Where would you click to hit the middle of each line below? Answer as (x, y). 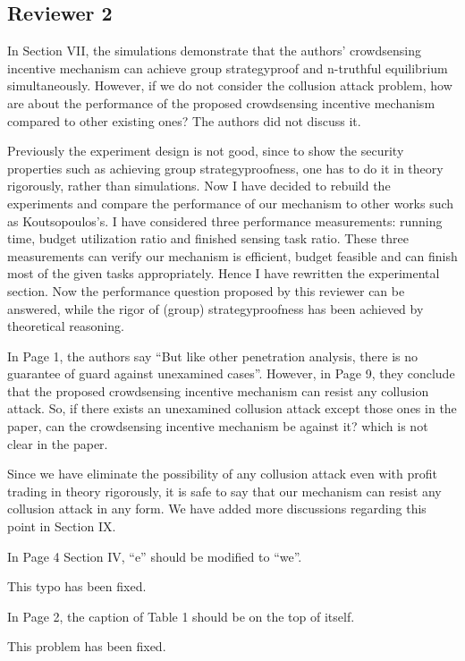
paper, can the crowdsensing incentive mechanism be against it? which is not (218, 426)
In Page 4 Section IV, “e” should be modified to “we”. (155, 556)
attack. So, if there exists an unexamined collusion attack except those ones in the (232, 408)
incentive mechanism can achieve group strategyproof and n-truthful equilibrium (228, 68)
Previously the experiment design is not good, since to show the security (206, 151)
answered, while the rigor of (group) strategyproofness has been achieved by (216, 308)
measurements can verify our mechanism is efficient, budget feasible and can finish (232, 255)
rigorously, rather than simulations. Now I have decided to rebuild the (199, 186)
